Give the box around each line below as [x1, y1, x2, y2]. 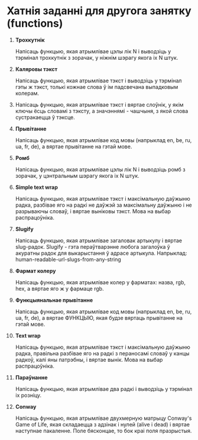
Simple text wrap [15, 184, 58, 191]
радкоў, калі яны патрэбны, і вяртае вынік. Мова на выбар [15, 356, 163, 363]
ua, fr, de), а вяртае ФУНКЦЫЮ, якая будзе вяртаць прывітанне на [15, 314, 183, 321]
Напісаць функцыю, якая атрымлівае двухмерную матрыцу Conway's [15, 415, 192, 422]
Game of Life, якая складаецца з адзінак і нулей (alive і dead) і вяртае [15, 420, 190, 428]
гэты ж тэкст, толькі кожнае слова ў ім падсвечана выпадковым [15, 83, 178, 90]
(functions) [7, 17, 63, 30]
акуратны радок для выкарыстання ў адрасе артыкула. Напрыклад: [15, 249, 187, 256]
